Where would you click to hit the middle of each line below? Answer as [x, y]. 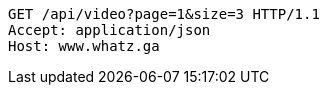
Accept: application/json [109, 30]
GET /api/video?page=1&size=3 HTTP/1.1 [164, 14]
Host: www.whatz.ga [84, 46]
